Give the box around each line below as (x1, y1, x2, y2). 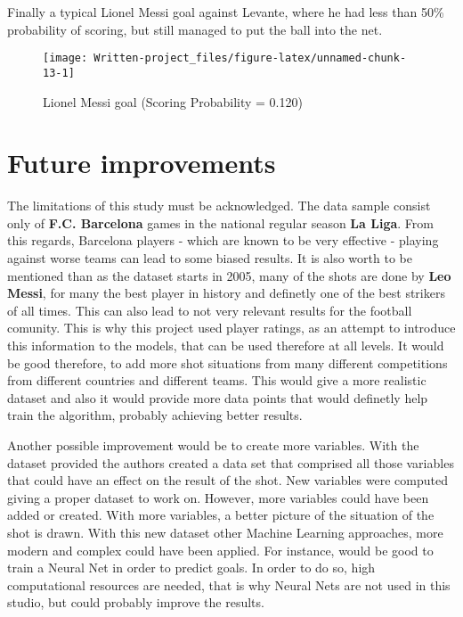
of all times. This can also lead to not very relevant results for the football (7, 300, 412, 319)
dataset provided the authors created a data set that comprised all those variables (7, 453, 454, 472)
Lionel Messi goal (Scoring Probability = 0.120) (43, 92, 303, 111)
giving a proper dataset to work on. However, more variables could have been (7, 488, 429, 506)
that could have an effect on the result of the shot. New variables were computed (7, 471, 448, 489)
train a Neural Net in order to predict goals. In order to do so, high (7, 558, 376, 577)
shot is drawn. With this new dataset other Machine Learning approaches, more (7, 522, 443, 541)
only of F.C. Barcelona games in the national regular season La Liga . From (7, 213, 434, 232)
